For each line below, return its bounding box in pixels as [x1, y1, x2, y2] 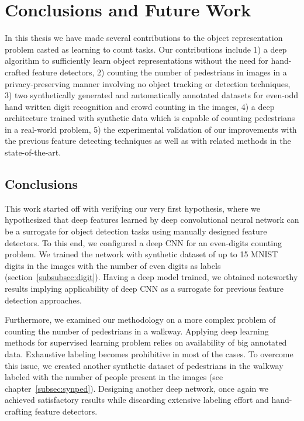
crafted [5, 65, 30, 78]
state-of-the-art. [5, 146, 61, 158]
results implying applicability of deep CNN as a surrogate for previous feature [5, 282, 284, 295]
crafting [5, 405, 33, 417]
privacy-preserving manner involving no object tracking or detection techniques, [5, 77, 291, 89]
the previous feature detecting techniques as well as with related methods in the [5, 134, 291, 147]
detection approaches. [5, 294, 82, 306]
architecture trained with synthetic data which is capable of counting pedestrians [5, 112, 295, 124]
